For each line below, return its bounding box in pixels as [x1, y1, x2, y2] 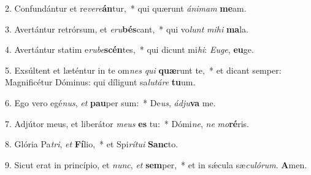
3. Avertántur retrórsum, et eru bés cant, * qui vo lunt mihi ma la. [5, 22, 248, 35]
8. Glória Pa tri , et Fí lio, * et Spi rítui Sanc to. [5, 138, 179, 150]
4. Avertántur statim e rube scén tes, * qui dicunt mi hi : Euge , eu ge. [5, 43, 254, 56]
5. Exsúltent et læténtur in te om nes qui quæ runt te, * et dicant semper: [5, 63, 282, 76]
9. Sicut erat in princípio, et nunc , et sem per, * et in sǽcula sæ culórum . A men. [5, 158, 307, 171]
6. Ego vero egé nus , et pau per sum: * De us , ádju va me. [5, 96, 216, 109]
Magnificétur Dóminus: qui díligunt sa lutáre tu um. [5, 76, 196, 88]
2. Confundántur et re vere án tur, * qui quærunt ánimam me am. [5, 2, 247, 14]
